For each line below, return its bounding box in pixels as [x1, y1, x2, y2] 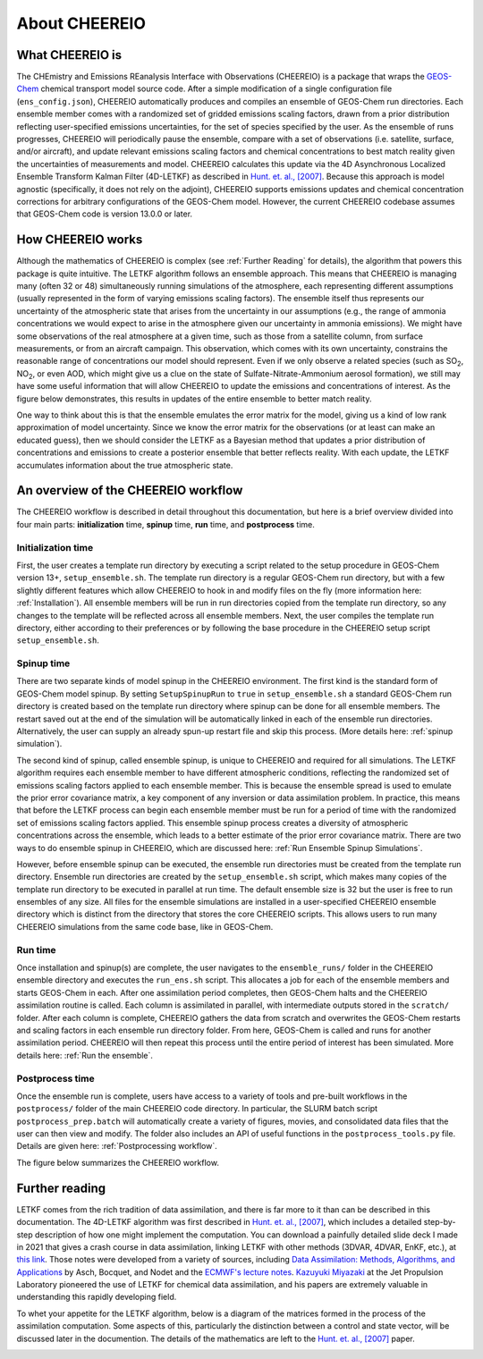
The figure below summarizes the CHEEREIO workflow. [16, 1157, 219, 1168]
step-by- [423, 1217, 456, 1228]
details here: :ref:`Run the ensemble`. [16, 1050, 154, 1060]
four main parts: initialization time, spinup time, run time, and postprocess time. [16, 519, 315, 529]
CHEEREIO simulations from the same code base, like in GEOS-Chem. [16, 921, 274, 932]
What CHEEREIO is [16, 47, 123, 63]
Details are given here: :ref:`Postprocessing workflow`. [16, 1141, 218, 1152]
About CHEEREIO [16, 13, 147, 33]
